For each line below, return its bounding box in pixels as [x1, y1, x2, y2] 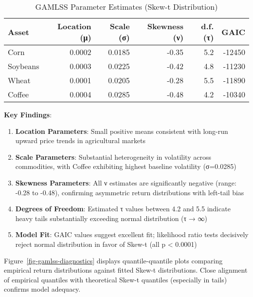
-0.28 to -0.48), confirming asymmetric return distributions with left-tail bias [15, 187, 244, 197]
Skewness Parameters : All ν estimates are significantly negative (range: [15, 177, 236, 187]
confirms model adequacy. [4, 284, 81, 294]
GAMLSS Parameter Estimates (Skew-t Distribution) [35, 1, 218, 12]
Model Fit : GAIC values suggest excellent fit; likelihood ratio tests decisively [15, 229, 249, 240]
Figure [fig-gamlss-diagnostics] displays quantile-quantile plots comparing [4, 255, 223, 265]
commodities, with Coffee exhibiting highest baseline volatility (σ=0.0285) [15, 161, 236, 171]
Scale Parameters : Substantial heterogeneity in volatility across [15, 151, 211, 162]
